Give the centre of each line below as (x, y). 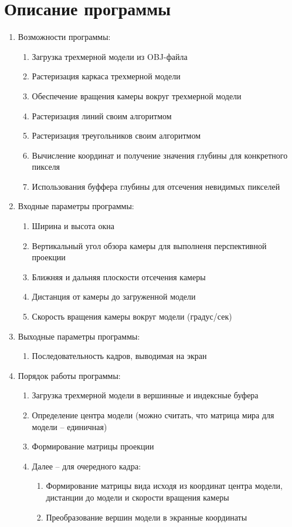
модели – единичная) (69, 426)
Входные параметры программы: (76, 206)
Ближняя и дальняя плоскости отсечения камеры (119, 276)
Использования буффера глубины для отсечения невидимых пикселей (156, 186)
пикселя (46, 167)
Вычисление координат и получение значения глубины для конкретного (160, 155)
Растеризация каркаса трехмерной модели (106, 76)
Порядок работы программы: (69, 375)
